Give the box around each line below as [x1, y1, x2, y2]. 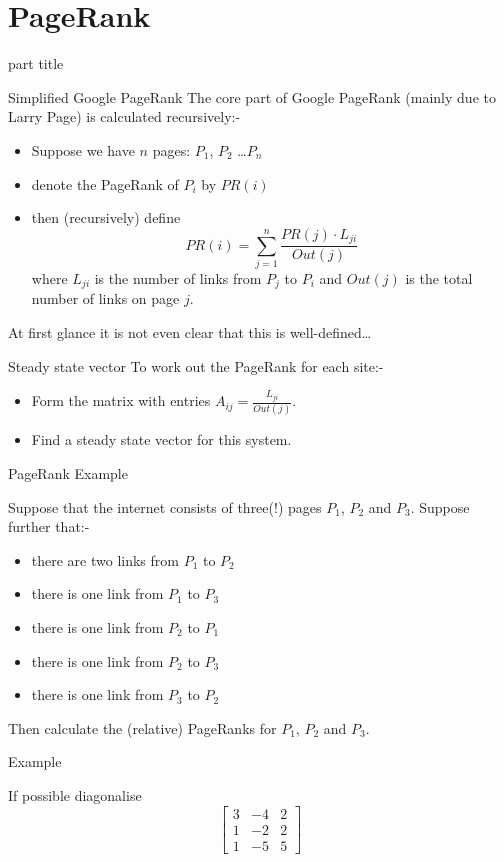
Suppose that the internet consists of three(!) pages [8, 496, 322, 517]
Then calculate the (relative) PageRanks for [8, 717, 277, 738]
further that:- [8, 516, 90, 537]
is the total [405, 267, 473, 288]
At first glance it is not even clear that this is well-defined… [8, 321, 372, 342]
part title [8, 53, 64, 74]
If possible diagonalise [8, 784, 142, 805]
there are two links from [31, 549, 179, 570]
